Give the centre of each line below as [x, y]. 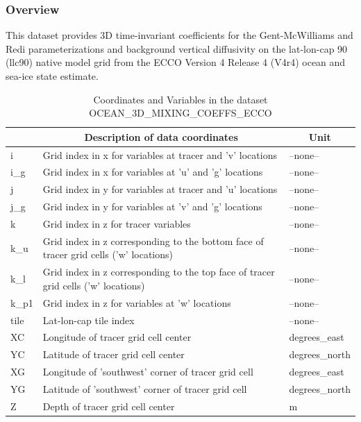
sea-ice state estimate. [52, 76]
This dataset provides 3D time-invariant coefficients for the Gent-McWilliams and [179, 35]
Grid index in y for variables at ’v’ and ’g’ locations [152, 206]
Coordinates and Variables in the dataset [180, 99]
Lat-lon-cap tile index [89, 320]
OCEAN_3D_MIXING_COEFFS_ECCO [180, 113]
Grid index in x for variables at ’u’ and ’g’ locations [153, 172]
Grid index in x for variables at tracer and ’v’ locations [160, 154]
